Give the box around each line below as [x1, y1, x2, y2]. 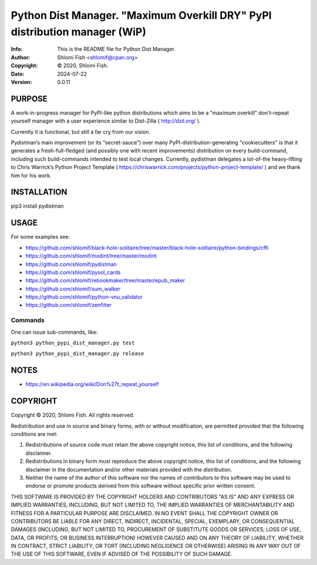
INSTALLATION [11, 187, 68, 197]
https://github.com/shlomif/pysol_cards [25, 269, 121, 276]
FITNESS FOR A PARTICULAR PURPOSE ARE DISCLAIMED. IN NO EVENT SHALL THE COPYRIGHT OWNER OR [11, 509, 278, 516]
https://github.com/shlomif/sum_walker [25, 285, 120, 292]
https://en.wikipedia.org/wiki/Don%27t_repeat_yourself [25, 381, 159, 388]
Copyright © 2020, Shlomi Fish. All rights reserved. [11, 411, 135, 419]
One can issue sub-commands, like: [11, 329, 98, 336]
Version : [11, 78, 32, 85]
